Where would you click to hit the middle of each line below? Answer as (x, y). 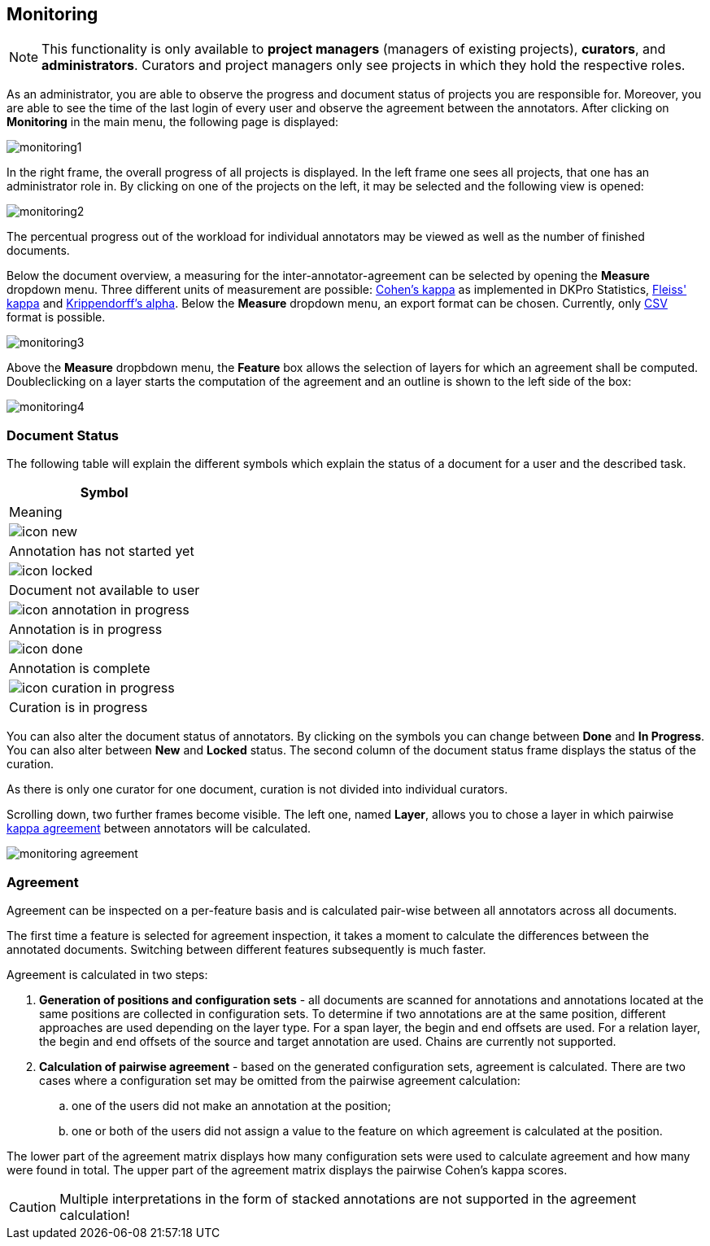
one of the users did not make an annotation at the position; (231, 1105)
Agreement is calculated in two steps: (107, 974)
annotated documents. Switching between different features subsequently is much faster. (246, 949)
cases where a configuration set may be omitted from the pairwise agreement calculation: (280, 1080)
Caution (33, 1207)
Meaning (36, 512)
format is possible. (56, 317)
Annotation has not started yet (102, 551)
